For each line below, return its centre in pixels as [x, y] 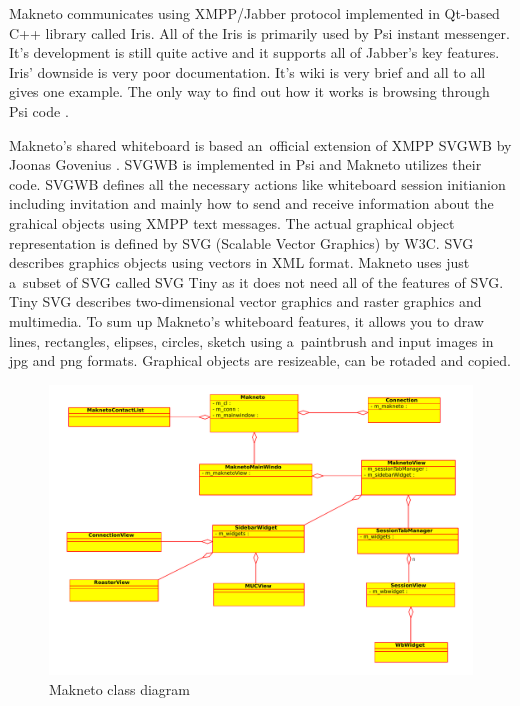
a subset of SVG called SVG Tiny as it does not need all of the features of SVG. [256, 281]
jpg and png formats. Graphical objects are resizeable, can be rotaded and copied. [260, 360]
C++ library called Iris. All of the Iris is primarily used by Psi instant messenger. [259, 32]
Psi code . [39, 110]
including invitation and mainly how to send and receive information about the [251, 203]
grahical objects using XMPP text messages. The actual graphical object [232, 222]
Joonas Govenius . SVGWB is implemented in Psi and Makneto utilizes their [245, 164]
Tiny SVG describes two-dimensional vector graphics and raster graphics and [245, 301]
